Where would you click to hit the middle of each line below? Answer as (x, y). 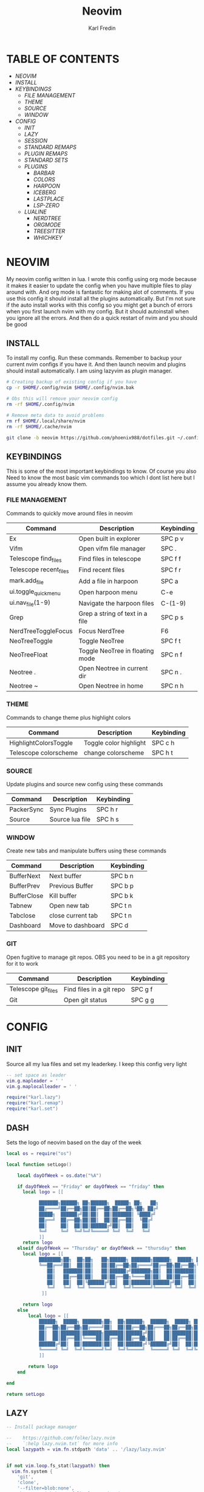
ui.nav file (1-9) (30, 603)
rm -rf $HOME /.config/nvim (40, 405)
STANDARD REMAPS (50, 147)
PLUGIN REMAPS (46, 153)
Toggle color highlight (115, 742)
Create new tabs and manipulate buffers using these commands (87, 851)
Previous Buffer (71, 886)
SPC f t (171, 641)
